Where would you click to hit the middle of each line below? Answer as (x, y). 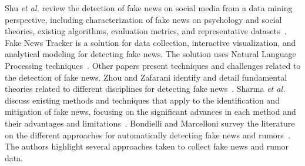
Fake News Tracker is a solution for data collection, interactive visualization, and (150, 42)
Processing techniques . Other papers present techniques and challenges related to (153, 65)
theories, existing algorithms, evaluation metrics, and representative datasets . (146, 31)
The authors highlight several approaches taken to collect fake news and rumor (147, 146)
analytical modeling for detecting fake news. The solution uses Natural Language (150, 54)
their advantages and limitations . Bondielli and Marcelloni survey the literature (150, 123)
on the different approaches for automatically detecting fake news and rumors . (148, 135)
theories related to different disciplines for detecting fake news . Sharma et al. (145, 89)
